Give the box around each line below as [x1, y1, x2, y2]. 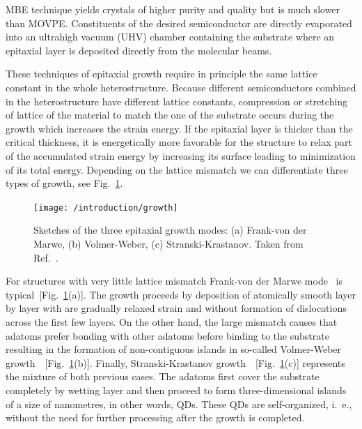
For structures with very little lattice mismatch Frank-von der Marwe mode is [6, 273, 343, 288]
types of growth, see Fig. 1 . [6, 176, 123, 190]
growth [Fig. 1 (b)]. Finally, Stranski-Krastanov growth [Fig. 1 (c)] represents [6, 355, 345, 370]
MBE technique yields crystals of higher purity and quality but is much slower [6, 2, 340, 16]
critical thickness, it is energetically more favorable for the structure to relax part [6, 135, 353, 149]
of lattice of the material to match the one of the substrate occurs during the [6, 107, 334, 122]
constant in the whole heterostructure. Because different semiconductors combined [6, 80, 356, 94]
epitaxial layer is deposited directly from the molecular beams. [6, 43, 272, 57]
